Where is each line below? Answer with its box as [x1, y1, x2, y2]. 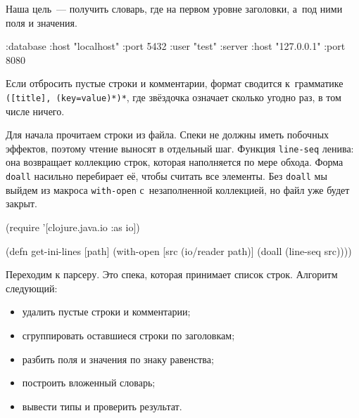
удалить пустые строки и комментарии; [22, 304, 191, 319]
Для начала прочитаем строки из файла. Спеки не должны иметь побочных [6, 127, 329, 142]
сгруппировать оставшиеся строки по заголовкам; [22, 327, 235, 342]
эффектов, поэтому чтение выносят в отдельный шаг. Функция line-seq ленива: [6, 141, 354, 155]
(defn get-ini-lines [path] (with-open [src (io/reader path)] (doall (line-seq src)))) [6, 243, 352, 258]
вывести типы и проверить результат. [22, 398, 182, 413]
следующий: [6, 280, 58, 295]
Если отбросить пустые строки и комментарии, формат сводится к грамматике [6, 76, 344, 91]
